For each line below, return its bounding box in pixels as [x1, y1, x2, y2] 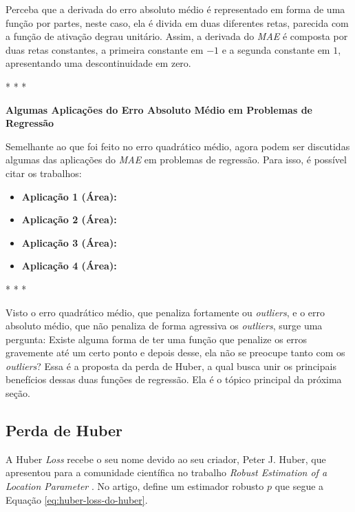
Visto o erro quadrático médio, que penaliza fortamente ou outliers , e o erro [6, 305, 325, 319]
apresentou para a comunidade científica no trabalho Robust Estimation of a [6, 465, 327, 480]
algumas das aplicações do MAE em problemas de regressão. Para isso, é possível [6, 152, 347, 167]
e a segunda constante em [222, 42, 330, 57]
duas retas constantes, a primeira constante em [6, 42, 204, 57]
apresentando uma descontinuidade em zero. [6, 56, 191, 70]
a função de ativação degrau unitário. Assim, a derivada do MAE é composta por [6, 29, 348, 43]
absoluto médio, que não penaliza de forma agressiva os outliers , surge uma [6, 318, 323, 333]
